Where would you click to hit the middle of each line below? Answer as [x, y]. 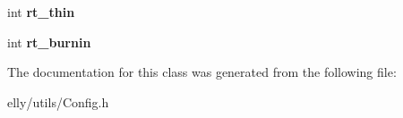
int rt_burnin [49, 42]
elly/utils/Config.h [58, 101]
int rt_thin [41, 12]
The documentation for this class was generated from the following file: [202, 72]
